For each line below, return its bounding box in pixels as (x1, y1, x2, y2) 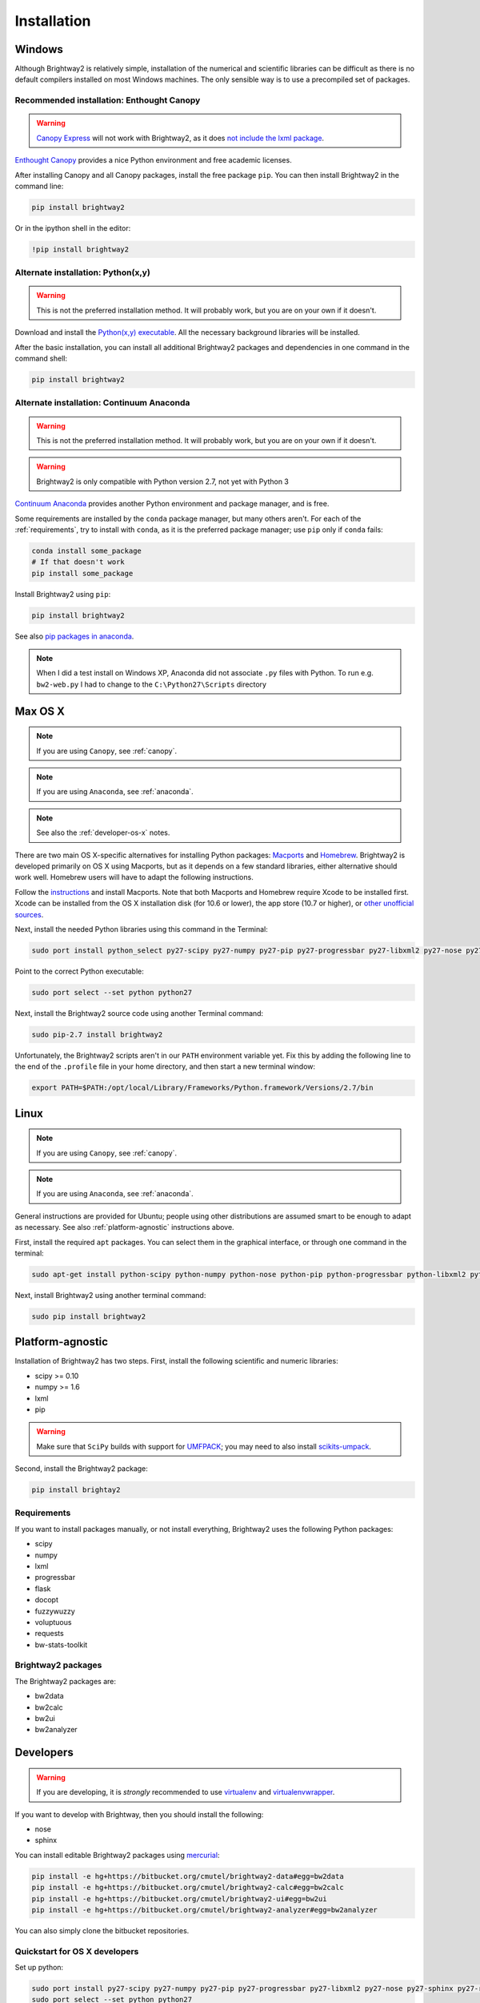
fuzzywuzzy (34, 1606, 75, 1616)
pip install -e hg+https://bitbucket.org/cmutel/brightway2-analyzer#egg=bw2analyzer (31, 1905, 378, 1914)
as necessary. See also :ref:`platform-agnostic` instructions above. (14, 1223, 235, 1232)
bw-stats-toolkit (34, 1639, 88, 1650)
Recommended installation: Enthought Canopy (14, 95, 201, 106)
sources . (14, 909, 44, 919)
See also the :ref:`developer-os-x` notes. (36, 828, 170, 837)
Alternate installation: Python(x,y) (14, 267, 151, 278)
